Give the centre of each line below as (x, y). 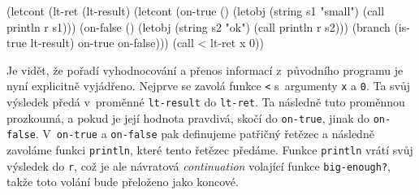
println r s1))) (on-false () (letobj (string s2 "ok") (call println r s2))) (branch (199, 26)
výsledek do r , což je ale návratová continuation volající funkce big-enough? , (199, 165)
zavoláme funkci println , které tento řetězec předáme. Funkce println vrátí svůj (210, 149)
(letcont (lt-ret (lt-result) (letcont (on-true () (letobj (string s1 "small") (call (196, 11)
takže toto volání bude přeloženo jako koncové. (123, 182)
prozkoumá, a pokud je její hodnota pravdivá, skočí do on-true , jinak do (188, 117)
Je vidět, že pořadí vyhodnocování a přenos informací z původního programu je (205, 69)
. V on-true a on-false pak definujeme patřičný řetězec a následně (205, 134)
